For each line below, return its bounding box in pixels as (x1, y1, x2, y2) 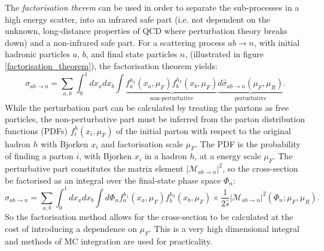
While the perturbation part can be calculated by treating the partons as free (5, 101, 289, 113)
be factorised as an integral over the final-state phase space (5, 173, 221, 186)
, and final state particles (85, 48, 178, 60)
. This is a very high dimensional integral (149, 222, 299, 234)
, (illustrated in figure (185, 48, 264, 60)
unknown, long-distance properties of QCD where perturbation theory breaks (5, 24, 288, 37)
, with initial (253, 36, 300, 48)
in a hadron (144, 150, 187, 162)
